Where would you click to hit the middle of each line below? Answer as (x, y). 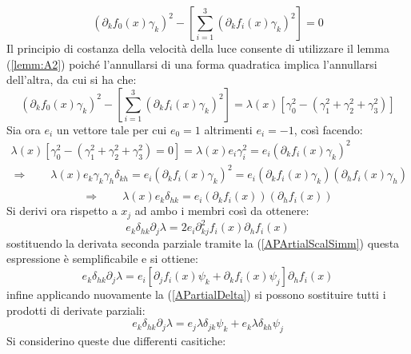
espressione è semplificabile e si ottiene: (102, 259)
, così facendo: (328, 129)
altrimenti (228, 129)
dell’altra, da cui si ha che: (72, 80)
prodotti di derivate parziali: (76, 310)
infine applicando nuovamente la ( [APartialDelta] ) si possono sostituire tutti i (196, 294)
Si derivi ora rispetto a (62, 211)
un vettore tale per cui (112, 129)
